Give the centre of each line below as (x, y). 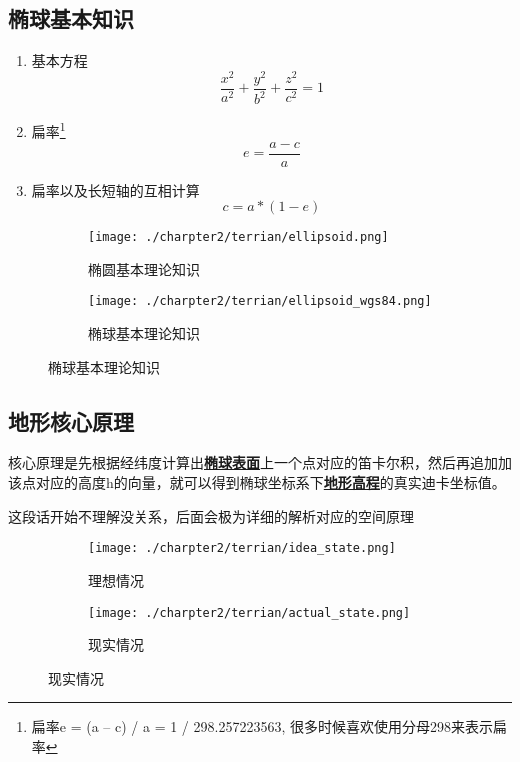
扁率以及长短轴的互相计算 (115, 189)
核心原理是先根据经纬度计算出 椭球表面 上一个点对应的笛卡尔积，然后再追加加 (260, 462)
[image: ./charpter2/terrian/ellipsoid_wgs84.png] (260, 301)
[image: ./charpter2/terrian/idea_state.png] (242, 548)
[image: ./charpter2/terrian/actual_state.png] (249, 612)
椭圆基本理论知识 (144, 268)
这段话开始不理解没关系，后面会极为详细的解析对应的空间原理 (211, 515)
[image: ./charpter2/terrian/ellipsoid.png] (238, 237)
